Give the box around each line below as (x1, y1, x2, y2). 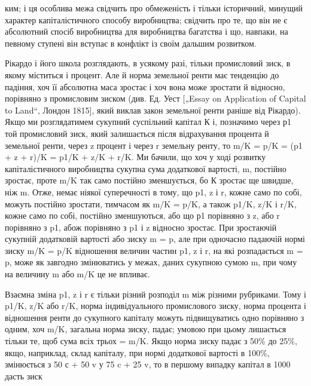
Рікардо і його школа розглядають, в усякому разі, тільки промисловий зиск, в (5, 57, 291, 69)
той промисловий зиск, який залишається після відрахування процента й (5, 127, 269, 139)
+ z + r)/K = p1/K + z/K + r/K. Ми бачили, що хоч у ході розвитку (5, 151, 266, 163)
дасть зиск (5, 369, 42, 382)
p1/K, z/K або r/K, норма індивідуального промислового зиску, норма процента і (5, 299, 306, 312)
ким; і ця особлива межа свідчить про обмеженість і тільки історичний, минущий (5, 2, 303, 14)
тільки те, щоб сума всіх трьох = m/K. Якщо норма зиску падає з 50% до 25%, (5, 335, 297, 347)
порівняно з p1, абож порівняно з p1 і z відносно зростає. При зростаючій (5, 220, 277, 233)
